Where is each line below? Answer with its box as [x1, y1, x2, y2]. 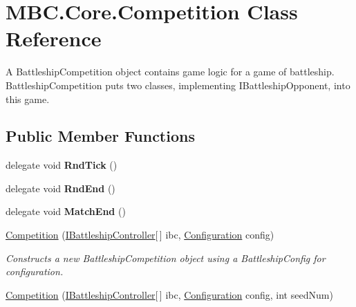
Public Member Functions [6, 125, 195, 147]
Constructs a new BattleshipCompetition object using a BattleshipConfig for [6, 250, 326, 265]
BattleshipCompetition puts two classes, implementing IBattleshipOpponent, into [6, 77, 350, 92]
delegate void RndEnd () [6, 180, 115, 195]
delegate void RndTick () [6, 158, 118, 172]
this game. [6, 91, 50, 106]
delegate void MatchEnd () [6, 204, 126, 218]
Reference [6, 24, 102, 53]
